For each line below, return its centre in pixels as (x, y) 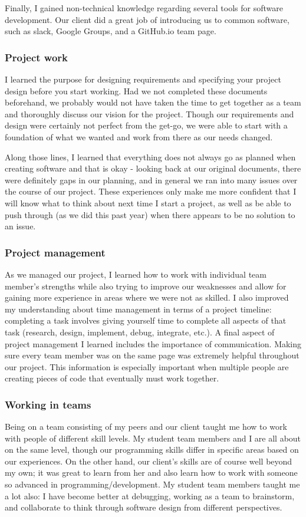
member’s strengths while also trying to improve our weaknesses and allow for (146, 286)
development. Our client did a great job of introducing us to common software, (147, 19)
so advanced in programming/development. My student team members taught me (152, 484)
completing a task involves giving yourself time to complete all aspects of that (146, 320)
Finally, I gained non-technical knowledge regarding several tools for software (144, 8)
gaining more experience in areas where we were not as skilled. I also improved (147, 297)
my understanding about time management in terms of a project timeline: (138, 309)
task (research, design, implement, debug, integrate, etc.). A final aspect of (140, 332)
